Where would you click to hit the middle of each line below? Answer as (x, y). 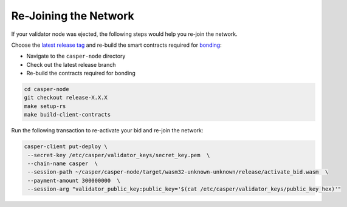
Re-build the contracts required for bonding (81, 73)
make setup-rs (45, 106)
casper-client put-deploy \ (66, 147)
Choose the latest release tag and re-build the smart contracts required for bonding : (116, 45)
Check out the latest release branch (71, 64)
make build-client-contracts (67, 115)
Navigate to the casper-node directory (76, 56)
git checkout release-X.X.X (66, 98)
